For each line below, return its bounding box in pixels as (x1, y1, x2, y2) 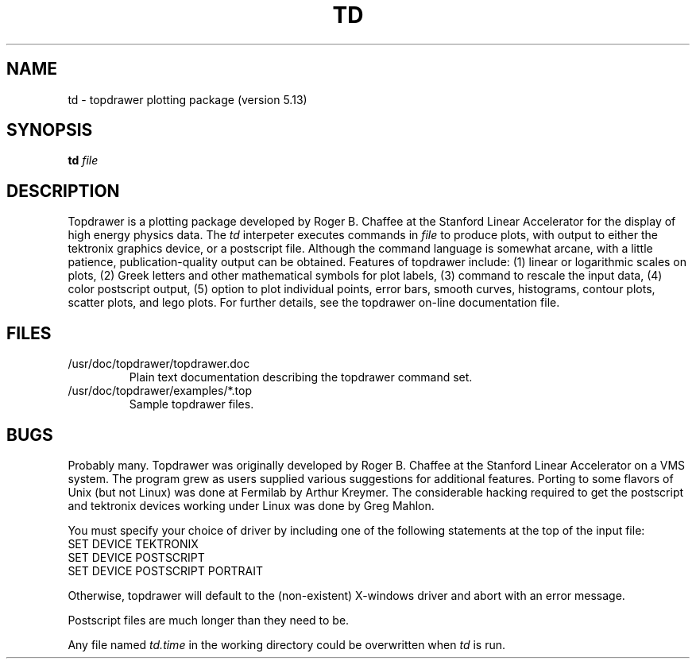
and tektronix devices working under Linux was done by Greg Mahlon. (68, 498, 435, 512)
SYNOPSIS (6, 120, 93, 141)
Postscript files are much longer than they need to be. (68, 613, 350, 627)
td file (68, 153, 99, 168)
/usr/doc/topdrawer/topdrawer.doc (68, 357, 250, 371)
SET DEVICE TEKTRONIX (68, 536, 199, 551)
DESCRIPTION (6, 180, 120, 201)
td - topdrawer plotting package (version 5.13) (68, 92, 307, 106)
